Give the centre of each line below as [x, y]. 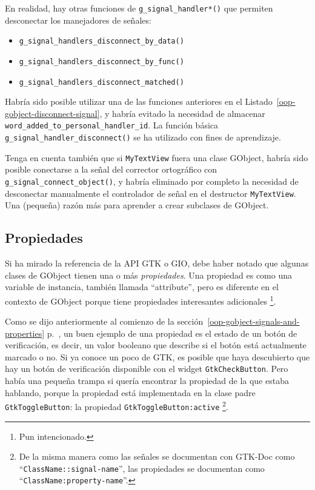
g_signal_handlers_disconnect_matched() [101, 82]
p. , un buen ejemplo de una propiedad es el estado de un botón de [172, 333]
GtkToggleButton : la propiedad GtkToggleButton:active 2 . [117, 406]
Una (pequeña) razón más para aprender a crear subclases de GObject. [137, 205]
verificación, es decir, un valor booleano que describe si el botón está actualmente [156, 345]
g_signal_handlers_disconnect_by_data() [101, 41]
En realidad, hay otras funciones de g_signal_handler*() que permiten [139, 8]
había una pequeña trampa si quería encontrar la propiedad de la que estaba [147, 381]
